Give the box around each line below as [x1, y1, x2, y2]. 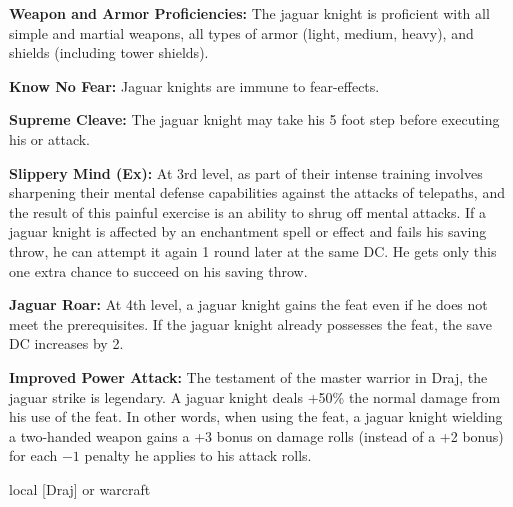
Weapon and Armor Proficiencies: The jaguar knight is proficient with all [9, 3, 490, 23]
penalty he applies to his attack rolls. [84, 445, 312, 466]
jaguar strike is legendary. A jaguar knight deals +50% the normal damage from [9, 386, 501, 407]
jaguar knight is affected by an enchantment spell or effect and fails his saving [9, 221, 487, 242]
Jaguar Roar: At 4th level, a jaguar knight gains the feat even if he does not [9, 294, 488, 315]
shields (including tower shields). [9, 42, 209, 63]
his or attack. [9, 128, 91, 149]
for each [9, 445, 58, 466]
